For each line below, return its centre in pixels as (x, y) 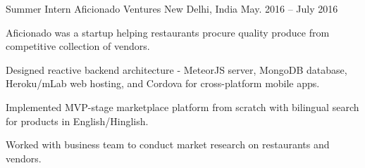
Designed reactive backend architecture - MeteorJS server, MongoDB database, (177, 69)
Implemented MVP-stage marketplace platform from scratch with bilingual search (182, 106)
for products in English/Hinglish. (77, 121)
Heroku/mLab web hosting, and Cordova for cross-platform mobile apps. (163, 83)
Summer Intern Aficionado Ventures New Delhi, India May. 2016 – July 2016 (172, 8)
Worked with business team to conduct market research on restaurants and (168, 144)
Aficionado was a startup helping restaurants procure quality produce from (168, 32)
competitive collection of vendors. (78, 46)
